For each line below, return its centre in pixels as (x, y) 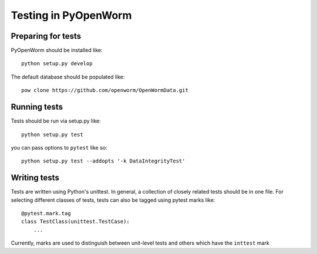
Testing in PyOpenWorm (71, 15)
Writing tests (35, 178)
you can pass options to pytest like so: (59, 147)
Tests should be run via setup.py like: (56, 121)
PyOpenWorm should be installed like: (57, 50)
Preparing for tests (46, 36)
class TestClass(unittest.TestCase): (76, 222)
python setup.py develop (57, 64)
